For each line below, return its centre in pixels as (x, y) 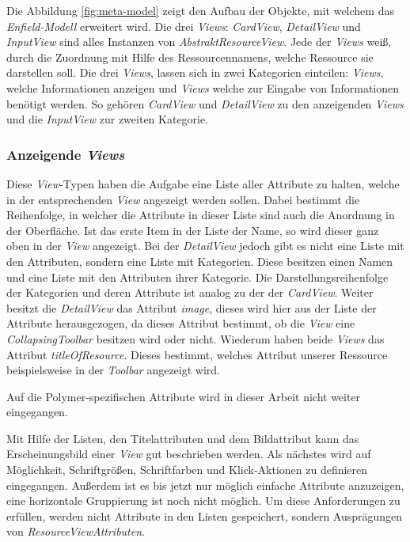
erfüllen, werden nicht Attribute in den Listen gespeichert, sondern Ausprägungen (205, 515)
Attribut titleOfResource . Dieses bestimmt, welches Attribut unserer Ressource (197, 354)
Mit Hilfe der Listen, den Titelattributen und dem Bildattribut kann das (183, 438)
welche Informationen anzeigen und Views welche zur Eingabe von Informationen (203, 87)
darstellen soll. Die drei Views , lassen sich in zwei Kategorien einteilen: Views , (195, 72)
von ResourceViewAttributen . (76, 531)
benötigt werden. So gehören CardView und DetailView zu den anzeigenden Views (205, 103)
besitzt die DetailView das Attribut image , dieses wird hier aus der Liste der (192, 307)
